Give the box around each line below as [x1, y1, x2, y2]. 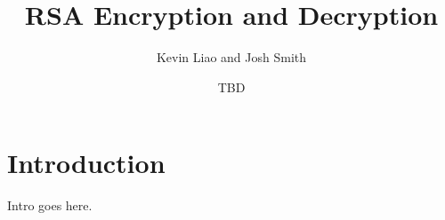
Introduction [7, 145, 166, 181]
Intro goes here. [7, 196, 93, 215]
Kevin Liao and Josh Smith [156, 48, 307, 67]
